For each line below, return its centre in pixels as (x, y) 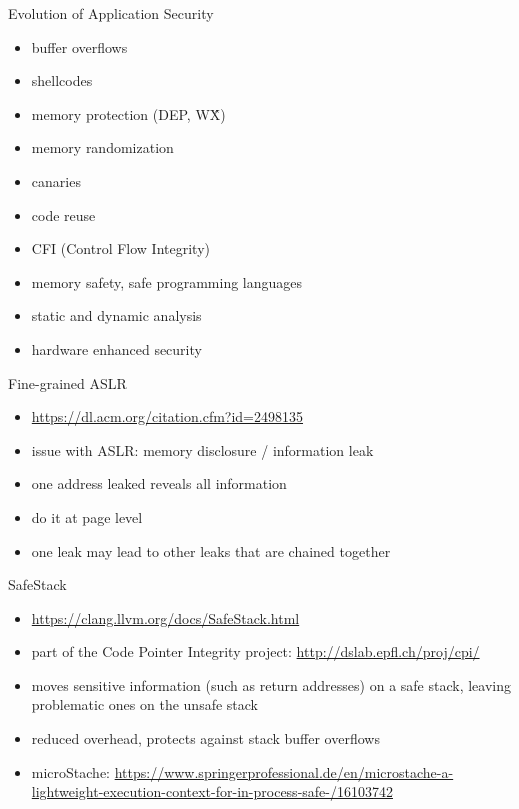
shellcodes (62, 80)
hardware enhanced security (116, 348)
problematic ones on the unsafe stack (144, 704)
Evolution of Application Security (111, 13)
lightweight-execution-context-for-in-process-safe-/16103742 (212, 791)
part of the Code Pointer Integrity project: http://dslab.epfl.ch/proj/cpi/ (255, 651)
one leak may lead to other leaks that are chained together (211, 550)
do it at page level (87, 516)
